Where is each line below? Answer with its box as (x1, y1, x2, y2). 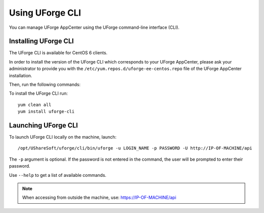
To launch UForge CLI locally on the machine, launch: (9, 134, 117, 140)
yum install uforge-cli (18, 109, 75, 114)
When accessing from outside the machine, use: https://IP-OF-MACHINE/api (22, 194, 176, 200)
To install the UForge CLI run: (9, 90, 68, 96)
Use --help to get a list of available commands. (9, 172, 107, 178)
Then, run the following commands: (9, 82, 81, 87)
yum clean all (18, 102, 51, 107)
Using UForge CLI (9, 7, 81, 18)
